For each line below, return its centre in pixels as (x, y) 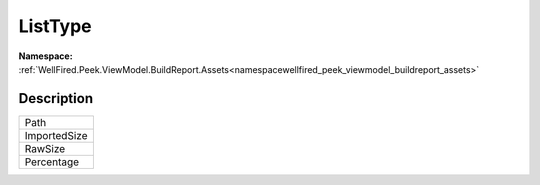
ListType (55, 26)
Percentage (52, 162)
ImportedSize (56, 135)
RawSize (45, 148)
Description (56, 98)
